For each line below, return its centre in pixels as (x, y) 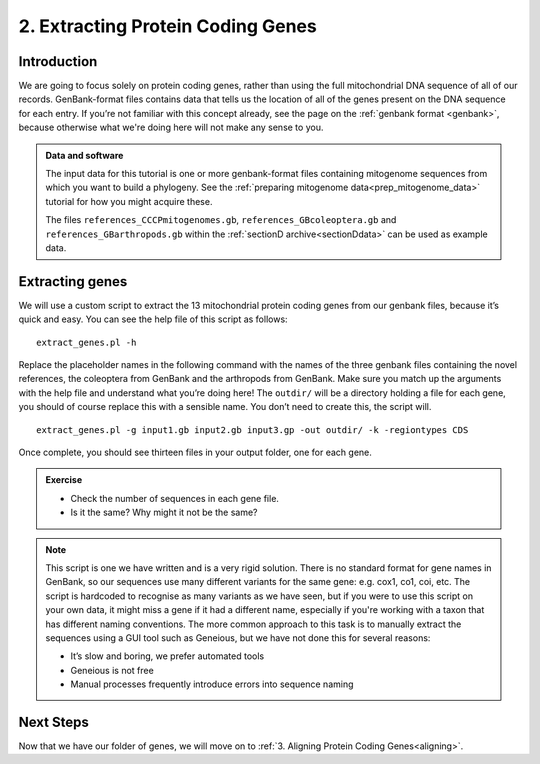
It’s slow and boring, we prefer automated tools (167, 656)
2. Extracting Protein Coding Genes (167, 26)
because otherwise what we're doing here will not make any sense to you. (171, 127)
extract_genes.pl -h (86, 342)
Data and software (84, 155)
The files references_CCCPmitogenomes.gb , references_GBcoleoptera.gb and (221, 220)
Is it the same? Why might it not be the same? (164, 512)
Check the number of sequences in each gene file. (175, 498)
